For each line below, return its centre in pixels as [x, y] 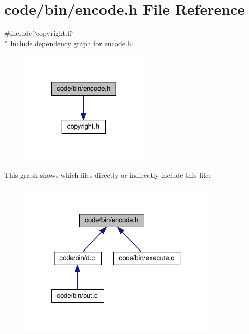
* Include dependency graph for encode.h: [69, 43]
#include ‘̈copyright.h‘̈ [39, 33]
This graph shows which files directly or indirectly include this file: [107, 174]
